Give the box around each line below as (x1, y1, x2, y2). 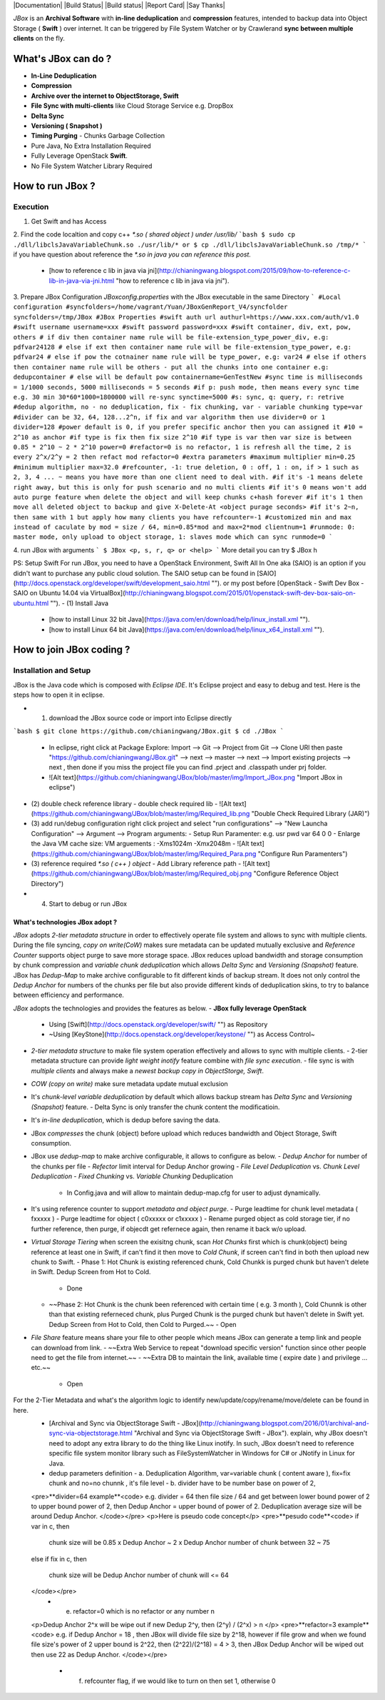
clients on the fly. (13, 34, 66, 43)
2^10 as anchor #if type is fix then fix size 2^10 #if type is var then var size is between (13, 433, 352, 441)
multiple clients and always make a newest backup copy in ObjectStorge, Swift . (31, 1066, 264, 1075)
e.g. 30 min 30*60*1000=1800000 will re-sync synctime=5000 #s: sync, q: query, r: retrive (13, 393, 344, 401)
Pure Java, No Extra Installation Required (31, 141, 151, 150)
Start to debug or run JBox (48, 899, 128, 908)
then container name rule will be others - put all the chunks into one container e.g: (13, 363, 329, 371)
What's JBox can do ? (13, 52, 112, 64)
